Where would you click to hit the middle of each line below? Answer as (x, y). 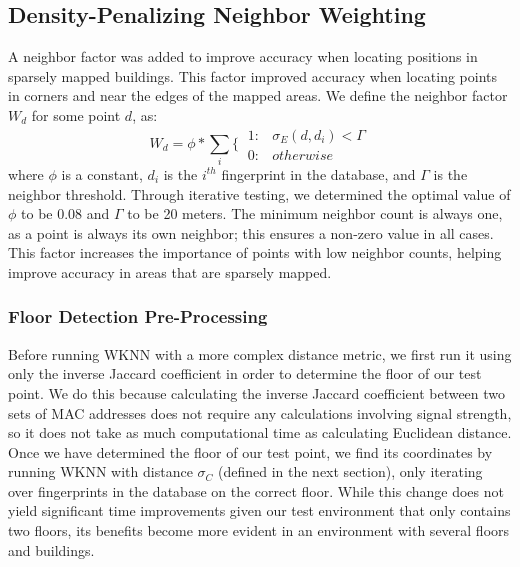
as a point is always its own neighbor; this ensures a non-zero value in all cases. (251, 232)
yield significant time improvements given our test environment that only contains (259, 510)
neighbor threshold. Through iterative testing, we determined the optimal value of (259, 193)
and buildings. (51, 549)
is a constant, (102, 173)
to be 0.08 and (65, 213)
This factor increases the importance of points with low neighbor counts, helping (255, 252)
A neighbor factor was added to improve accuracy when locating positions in (243, 56)
